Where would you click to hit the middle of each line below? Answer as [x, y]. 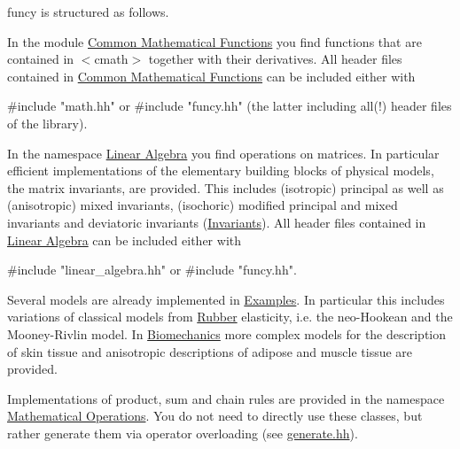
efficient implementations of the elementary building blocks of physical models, [221, 170]
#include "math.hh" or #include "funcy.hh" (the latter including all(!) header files [230, 106]
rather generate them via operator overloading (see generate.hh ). [183, 433]
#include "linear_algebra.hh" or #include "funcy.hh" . [152, 270]
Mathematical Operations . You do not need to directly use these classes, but [215, 416]
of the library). [47, 123]
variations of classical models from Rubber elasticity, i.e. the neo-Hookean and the [230, 317]
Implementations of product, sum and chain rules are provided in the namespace [226, 398]
